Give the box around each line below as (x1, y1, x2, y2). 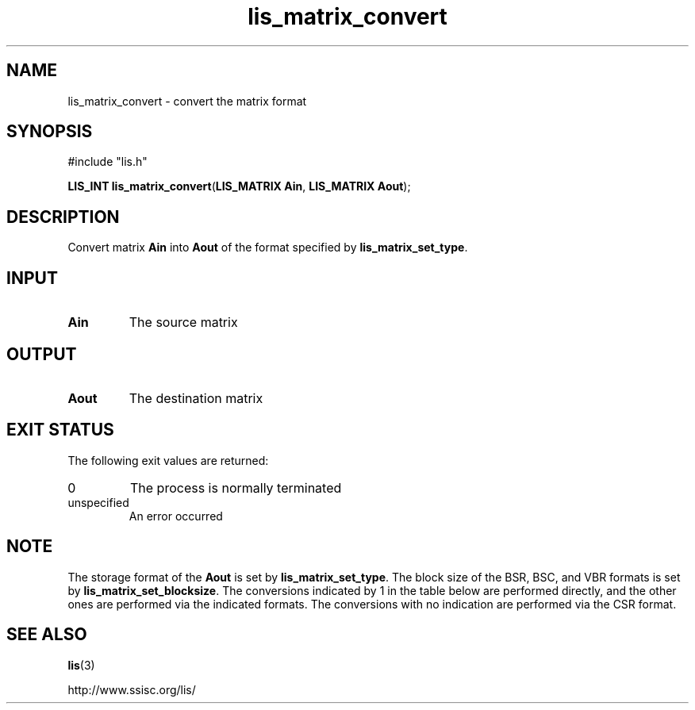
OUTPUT (6, 343, 77, 364)
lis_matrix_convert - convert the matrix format (67, 94, 307, 108)
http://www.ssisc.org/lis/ (67, 682, 196, 697)
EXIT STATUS (6, 420, 114, 440)
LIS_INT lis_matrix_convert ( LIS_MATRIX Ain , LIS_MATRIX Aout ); (67, 179, 411, 194)
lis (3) (67, 658, 95, 672)
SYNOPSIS (6, 121, 93, 142)
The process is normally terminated (129, 479, 342, 496)
